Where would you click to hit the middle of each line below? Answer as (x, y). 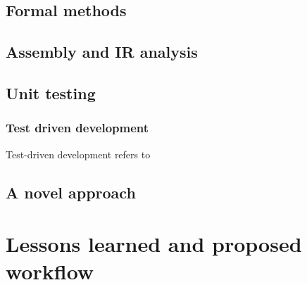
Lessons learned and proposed (154, 244)
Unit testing (51, 93)
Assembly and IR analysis (102, 52)
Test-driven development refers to (78, 154)
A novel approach (71, 192)
